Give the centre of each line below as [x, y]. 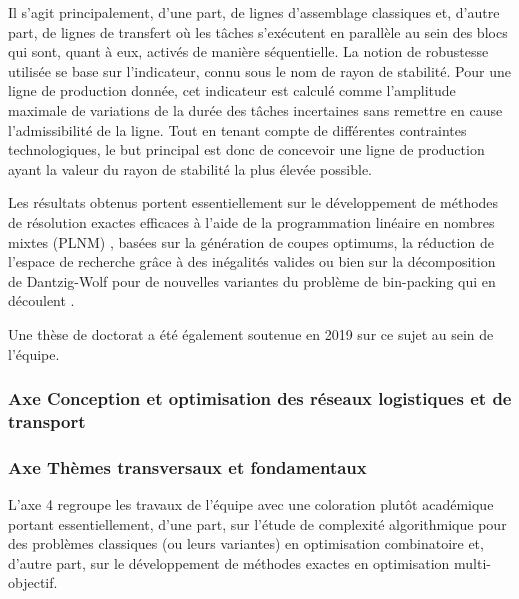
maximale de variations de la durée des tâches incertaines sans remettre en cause [255, 109]
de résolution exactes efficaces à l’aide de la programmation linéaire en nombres [251, 221]
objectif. [33, 582]
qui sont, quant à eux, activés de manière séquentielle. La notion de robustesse [248, 51]
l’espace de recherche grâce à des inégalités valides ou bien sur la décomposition [252, 261]
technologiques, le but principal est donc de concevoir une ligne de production [246, 149]
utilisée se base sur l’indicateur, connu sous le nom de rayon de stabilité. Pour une [259, 70]
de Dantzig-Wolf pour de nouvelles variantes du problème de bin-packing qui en [252, 280]
